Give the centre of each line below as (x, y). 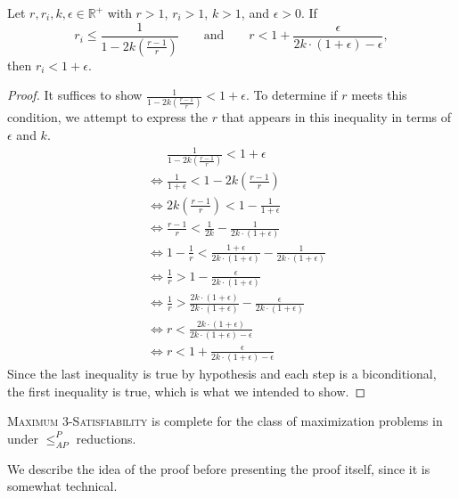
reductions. (106, 438)
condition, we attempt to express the (107, 117)
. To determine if (291, 95)
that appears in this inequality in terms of (336, 117)
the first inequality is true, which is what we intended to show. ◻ (187, 391)
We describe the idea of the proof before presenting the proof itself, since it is (219, 468)
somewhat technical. (62, 486)
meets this (379, 95)
